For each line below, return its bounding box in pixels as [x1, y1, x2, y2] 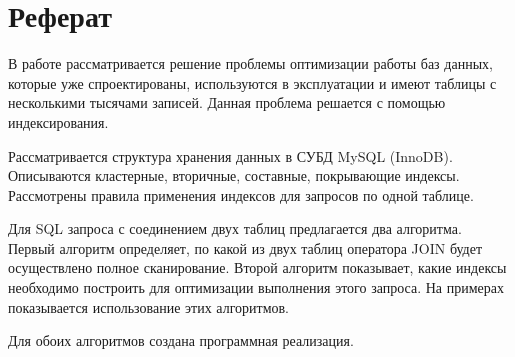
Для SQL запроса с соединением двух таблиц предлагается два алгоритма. [8, 218, 462, 239]
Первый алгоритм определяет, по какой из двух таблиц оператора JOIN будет [8, 237, 483, 258]
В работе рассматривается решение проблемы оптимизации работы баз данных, [8, 53, 493, 74]
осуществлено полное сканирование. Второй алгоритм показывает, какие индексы [8, 257, 507, 278]
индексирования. [8, 111, 109, 132]
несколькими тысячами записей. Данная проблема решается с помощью [8, 92, 446, 113]
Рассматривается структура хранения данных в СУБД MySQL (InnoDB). [8, 145, 453, 166]
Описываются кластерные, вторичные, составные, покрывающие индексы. [8, 165, 460, 186]
